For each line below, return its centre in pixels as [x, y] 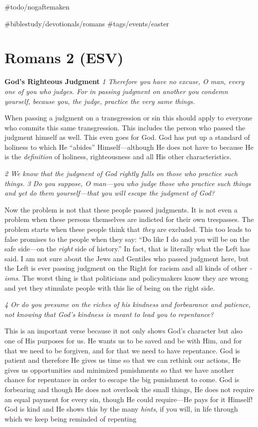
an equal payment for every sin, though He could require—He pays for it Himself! [129, 399]
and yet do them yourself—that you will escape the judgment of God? [110, 193]
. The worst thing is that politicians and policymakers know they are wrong [133, 278]
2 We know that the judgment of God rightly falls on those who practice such [121, 173]
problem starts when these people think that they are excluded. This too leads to [128, 229]
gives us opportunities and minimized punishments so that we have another [119, 370]
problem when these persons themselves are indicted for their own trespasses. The [129, 219]
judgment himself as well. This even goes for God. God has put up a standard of [127, 137]
